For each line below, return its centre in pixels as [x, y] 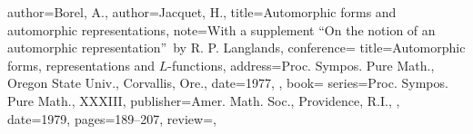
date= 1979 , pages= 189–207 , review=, [112, 118]
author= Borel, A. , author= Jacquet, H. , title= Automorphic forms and [202, 12]
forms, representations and [81, 65]
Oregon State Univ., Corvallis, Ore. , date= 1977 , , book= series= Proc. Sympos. [228, 83]
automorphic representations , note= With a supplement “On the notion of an [221, 29]
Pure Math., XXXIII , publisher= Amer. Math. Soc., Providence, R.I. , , [204, 100]
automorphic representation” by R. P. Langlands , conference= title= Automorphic [236, 48]
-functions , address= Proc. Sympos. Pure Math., [301, 65]
